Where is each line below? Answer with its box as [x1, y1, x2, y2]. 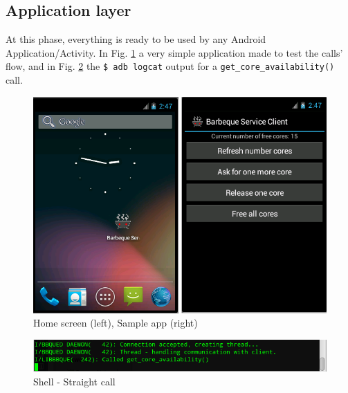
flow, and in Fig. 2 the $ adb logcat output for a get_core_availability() [6, 59, 335, 73]
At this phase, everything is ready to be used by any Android [6, 32, 266, 46]
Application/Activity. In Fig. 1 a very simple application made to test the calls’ [6, 45, 343, 60]
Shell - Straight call [33, 374, 116, 388]
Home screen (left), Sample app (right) [33, 316, 198, 330]
